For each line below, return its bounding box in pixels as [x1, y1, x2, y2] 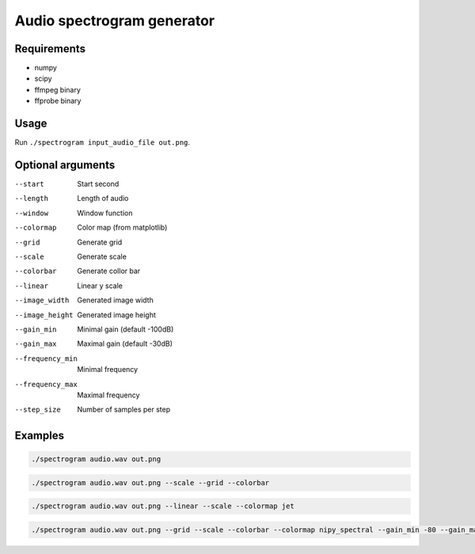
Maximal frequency [77, 390, 140, 400]
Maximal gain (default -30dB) [77, 339, 173, 348]
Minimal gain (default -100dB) [77, 324, 174, 334]
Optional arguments [14, 158, 116, 172]
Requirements [14, 42, 86, 55]
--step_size [14, 405, 61, 415]
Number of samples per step [77, 404, 171, 415]
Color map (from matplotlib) [77, 222, 168, 233]
